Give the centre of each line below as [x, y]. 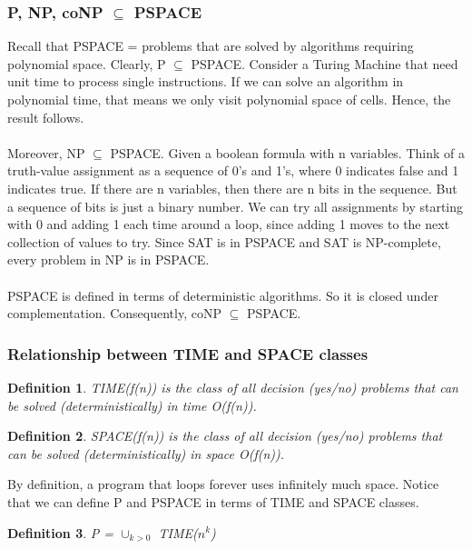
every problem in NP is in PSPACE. [108, 260]
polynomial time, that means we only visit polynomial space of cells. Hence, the [229, 99]
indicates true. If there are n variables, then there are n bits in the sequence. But [232, 188]
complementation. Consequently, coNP [114, 313]
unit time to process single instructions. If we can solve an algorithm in [206, 81]
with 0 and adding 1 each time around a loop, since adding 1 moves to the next [229, 224]
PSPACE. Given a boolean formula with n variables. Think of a [287, 152]
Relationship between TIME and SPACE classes [188, 353]
